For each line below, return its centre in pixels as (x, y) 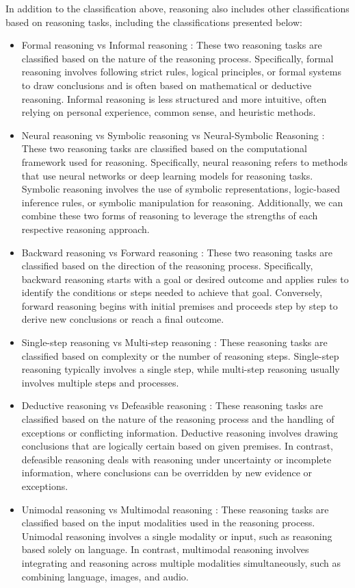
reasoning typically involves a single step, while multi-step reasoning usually (181, 369)
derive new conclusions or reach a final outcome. (123, 319)
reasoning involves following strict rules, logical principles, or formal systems (181, 72)
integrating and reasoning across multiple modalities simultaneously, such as (181, 562)
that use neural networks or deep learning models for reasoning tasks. (167, 175)
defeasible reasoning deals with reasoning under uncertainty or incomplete (176, 459)
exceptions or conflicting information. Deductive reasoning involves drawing (180, 432)
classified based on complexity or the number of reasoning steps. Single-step (180, 355)
